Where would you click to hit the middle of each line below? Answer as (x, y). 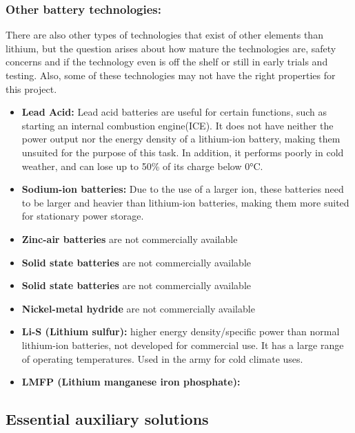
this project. (31, 88)
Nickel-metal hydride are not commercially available (138, 308)
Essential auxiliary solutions (107, 419)
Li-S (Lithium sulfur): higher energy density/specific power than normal (181, 331)
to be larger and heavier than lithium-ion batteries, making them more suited (185, 202)
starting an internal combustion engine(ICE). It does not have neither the (177, 125)
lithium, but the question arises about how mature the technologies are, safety (171, 48)
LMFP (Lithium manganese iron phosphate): (131, 382)
